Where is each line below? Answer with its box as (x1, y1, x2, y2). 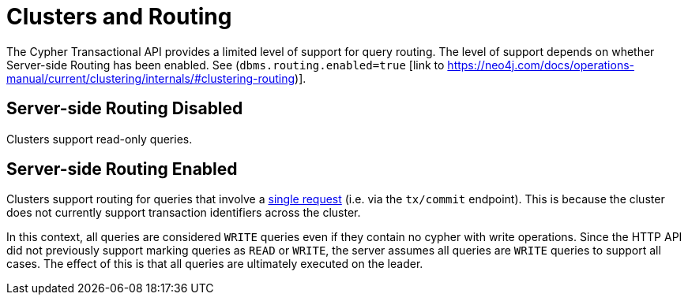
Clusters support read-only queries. (6, 132, 193, 146)
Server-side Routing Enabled (6, 159, 238, 180)
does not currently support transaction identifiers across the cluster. (6, 206, 361, 220)
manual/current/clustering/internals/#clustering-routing (6, 71, 295, 85)
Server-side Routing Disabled (6, 98, 243, 119)
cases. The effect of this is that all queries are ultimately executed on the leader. (6, 257, 423, 271)
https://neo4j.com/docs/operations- (447, 58, 635, 72)
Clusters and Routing (6, 3, 232, 30)
